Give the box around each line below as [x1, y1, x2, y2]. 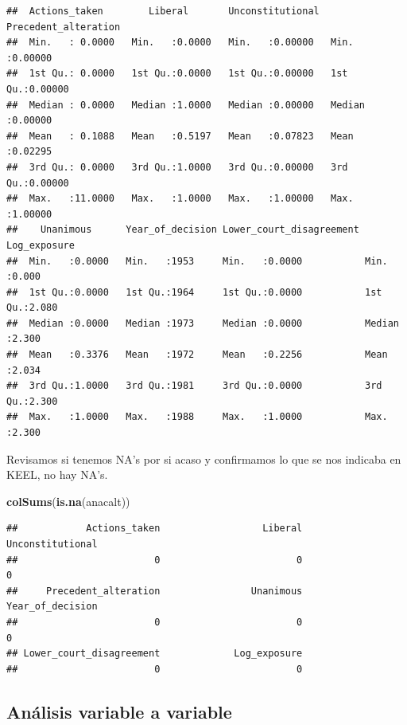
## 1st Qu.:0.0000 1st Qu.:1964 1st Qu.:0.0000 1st [6, 286, 382, 298]
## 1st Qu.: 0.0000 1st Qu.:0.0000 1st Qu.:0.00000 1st [6, 68, 348, 80]
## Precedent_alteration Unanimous [6, 585, 303, 597]
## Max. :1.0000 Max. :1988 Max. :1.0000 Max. [6, 411, 388, 423]
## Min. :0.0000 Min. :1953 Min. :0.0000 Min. [6, 255, 388, 267]
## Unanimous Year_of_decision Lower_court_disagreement [6, 224, 359, 236]
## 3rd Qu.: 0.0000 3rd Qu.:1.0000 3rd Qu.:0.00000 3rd [6, 161, 348, 173]
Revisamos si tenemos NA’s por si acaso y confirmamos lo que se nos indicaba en [6, 450, 401, 467]
